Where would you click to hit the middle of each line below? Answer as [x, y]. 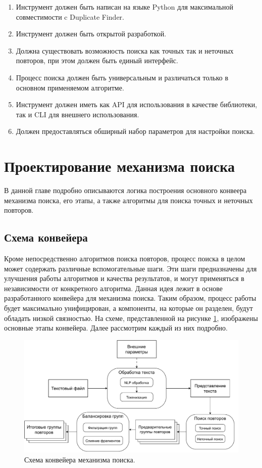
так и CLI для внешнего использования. [77, 114]
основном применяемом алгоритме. [70, 87]
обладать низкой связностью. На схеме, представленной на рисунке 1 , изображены [131, 318]
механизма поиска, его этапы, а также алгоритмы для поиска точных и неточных [128, 200]
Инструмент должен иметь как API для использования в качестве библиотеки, [137, 104]
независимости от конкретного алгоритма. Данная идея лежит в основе [114, 288]
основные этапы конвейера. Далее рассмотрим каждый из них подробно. [116, 328]
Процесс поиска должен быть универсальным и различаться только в [122, 77]
